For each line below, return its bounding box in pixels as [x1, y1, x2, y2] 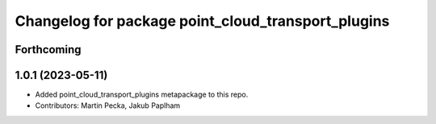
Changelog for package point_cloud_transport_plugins [15, 12, 390, 30]
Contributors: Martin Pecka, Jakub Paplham [35, 101, 181, 110]
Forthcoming [15, 43, 82, 56]
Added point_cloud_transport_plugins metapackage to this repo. [35, 89, 249, 100]
